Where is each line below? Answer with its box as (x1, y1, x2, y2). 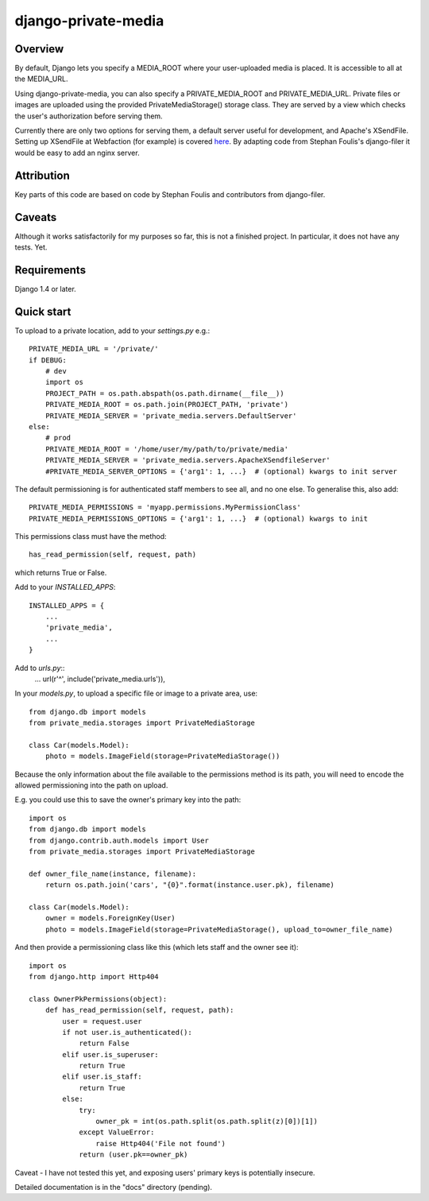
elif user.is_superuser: (62, 1050, 159, 1059)
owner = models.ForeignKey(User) (44, 914, 176, 923)
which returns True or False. (14, 568, 107, 577)
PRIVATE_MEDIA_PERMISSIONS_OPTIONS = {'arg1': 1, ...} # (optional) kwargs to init (29, 513, 369, 523)
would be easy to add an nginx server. (14, 148, 140, 157)
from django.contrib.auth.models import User (29, 835, 210, 845)
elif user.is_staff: (62, 1072, 142, 1081)
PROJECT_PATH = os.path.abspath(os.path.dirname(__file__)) (44, 389, 285, 397)
